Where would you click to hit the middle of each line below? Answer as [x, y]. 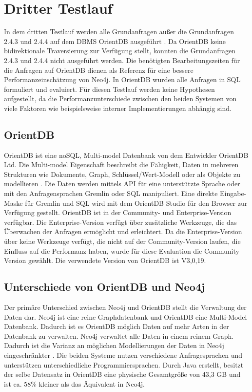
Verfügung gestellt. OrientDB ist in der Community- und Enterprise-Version [118, 212]
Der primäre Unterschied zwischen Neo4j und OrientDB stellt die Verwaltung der [125, 307]
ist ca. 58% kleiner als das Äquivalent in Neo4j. [74, 383]
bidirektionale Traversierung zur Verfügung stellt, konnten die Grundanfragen [120, 51]
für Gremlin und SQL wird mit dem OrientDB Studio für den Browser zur [136, 203]
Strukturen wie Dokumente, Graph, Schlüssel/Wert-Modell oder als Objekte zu [122, 174]
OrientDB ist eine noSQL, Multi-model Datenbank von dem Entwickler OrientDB [126, 155]
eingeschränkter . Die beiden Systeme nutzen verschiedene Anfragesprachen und [123, 355]
